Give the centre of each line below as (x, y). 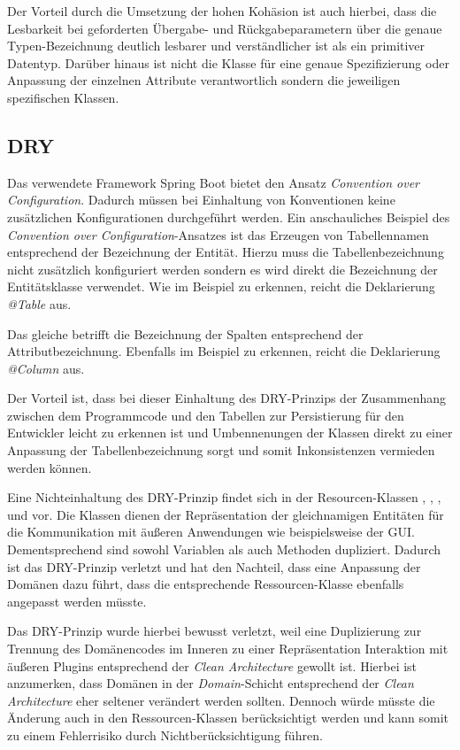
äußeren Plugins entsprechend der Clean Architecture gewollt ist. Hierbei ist (212, 665)
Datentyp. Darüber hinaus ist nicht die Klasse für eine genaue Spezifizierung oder (228, 62)
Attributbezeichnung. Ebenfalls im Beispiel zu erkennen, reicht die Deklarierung (224, 351)
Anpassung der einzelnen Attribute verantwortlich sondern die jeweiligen (204, 80)
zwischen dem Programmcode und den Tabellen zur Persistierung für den (206, 415)
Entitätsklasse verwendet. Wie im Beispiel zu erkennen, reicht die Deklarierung (221, 286)
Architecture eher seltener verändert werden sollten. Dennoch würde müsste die (221, 700)
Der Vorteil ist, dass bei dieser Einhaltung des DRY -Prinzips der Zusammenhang (227, 398)
